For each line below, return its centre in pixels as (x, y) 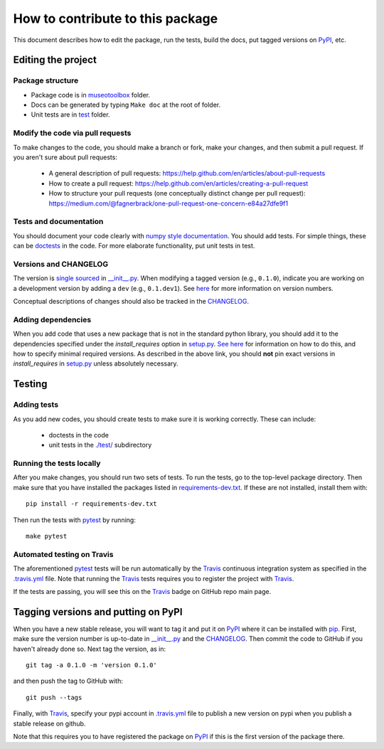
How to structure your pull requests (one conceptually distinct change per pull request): (177, 193)
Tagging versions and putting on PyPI (98, 612)
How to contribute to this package (116, 18)
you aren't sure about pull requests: (65, 157)
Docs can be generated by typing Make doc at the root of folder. (126, 105)
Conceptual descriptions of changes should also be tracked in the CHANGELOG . (131, 302)
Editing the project (55, 60)
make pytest (47, 536)
